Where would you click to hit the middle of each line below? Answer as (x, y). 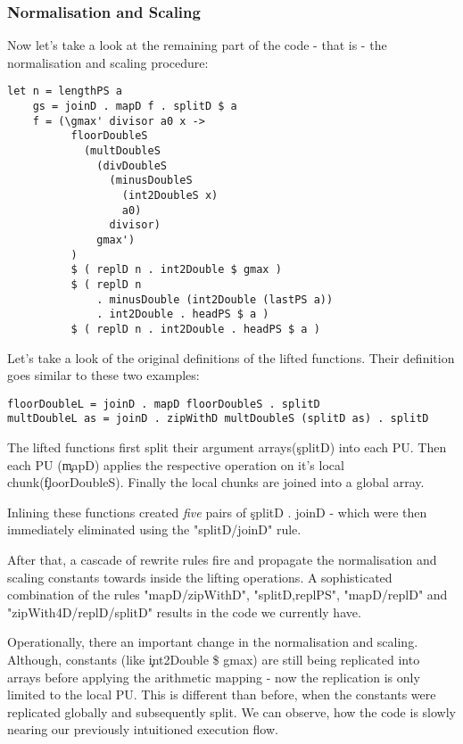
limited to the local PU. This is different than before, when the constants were (222, 694)
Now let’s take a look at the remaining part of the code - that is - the (197, 45)
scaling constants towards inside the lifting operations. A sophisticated (200, 577)
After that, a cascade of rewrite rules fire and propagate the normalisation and (222, 560)
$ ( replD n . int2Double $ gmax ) (176, 270)
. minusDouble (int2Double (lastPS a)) (215, 299)
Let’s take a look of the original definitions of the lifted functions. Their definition (231, 357)
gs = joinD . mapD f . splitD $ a (135, 107)
